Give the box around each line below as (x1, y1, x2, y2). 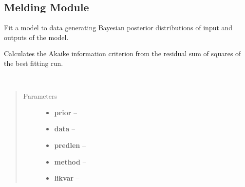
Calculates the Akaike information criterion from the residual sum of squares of (4, 48, 241, 59)
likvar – (54, 173, 79, 183)
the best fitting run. (4, 58, 63, 68)
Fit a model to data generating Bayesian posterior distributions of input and (4, 22, 233, 33)
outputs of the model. (4, 32, 69, 42)
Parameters (23, 91, 57, 101)
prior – (54, 107, 77, 117)
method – (54, 156, 86, 166)
